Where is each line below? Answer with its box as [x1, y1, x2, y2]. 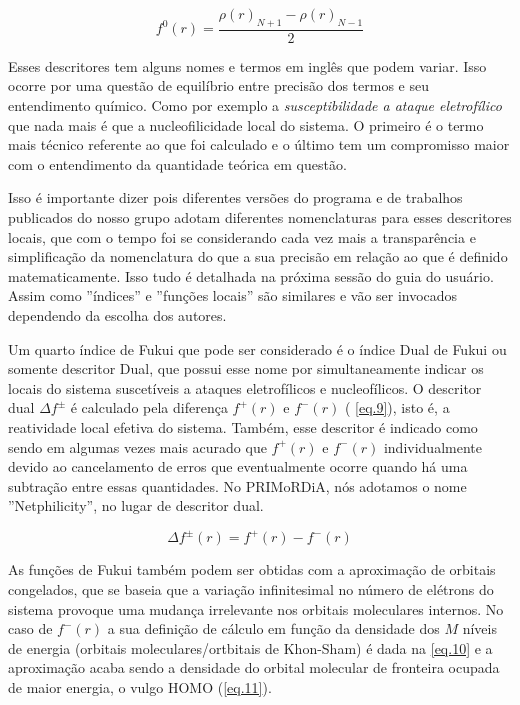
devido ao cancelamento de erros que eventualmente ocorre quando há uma [8, 456, 468, 477]
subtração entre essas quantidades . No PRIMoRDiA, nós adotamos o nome [8, 475, 467, 496]
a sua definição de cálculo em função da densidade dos [107, 618, 440, 639]
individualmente [383, 436, 482, 457]
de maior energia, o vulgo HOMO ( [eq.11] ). [8, 676, 272, 697]
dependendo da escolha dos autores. [8, 304, 227, 325]
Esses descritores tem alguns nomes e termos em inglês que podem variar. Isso [8, 55, 487, 76]
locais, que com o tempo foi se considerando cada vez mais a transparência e [8, 226, 476, 247]
